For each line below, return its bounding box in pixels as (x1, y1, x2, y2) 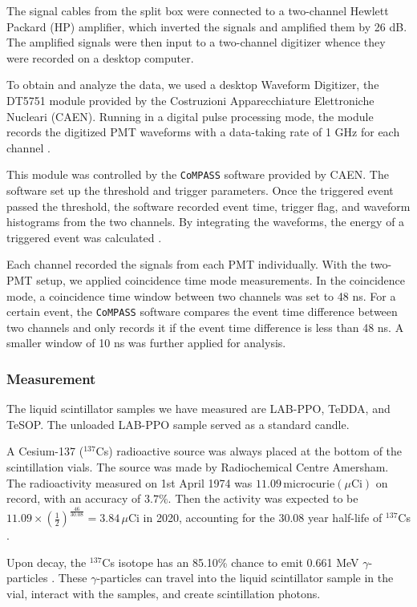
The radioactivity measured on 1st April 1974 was (6, 474, 253, 491)
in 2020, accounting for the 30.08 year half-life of (143, 509, 383, 526)
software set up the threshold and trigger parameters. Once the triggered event (6, 182, 394, 198)
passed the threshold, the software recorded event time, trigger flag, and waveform (6, 197, 411, 214)
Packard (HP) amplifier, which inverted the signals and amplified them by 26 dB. (6, 18, 407, 34)
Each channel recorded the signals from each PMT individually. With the (6, 256, 367, 273)
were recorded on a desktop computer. (6, 49, 194, 66)
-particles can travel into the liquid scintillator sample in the (96, 569, 394, 586)
